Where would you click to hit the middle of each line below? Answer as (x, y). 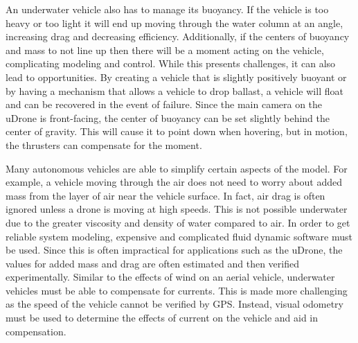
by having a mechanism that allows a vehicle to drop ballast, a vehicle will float (174, 90)
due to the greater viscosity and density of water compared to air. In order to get (178, 222)
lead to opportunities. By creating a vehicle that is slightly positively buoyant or (176, 77)
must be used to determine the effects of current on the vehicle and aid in (162, 318)
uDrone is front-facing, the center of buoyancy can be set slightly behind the (168, 117)
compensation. (36, 331)
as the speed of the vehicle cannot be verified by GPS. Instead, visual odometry (174, 304)
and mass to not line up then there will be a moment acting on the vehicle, (165, 50)
